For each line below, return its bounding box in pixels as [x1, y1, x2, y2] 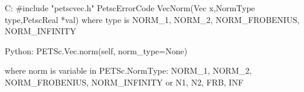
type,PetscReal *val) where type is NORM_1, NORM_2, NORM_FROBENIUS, [5, 13, 300, 25]
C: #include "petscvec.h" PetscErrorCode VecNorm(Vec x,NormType [5, 2, 255, 14]
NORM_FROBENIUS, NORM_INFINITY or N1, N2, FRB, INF [5, 75, 244, 88]
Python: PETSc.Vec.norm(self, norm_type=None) [5, 44, 188, 57]
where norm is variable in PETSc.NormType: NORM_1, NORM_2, [5, 64, 252, 77]
